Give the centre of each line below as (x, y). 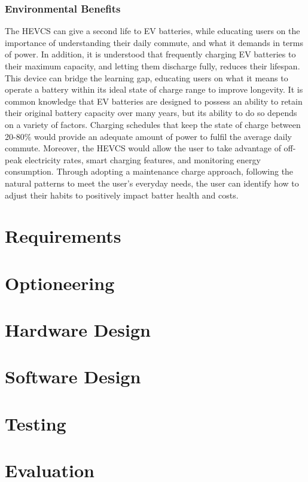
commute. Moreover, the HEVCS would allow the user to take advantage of (143, 148)
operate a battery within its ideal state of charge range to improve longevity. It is (154, 89)
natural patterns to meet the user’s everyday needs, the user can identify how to (152, 183)
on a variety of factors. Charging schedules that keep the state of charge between (153, 124)
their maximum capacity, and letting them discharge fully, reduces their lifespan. (153, 66)
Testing (36, 423)
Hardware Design (78, 330)
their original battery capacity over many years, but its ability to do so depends (151, 113)
